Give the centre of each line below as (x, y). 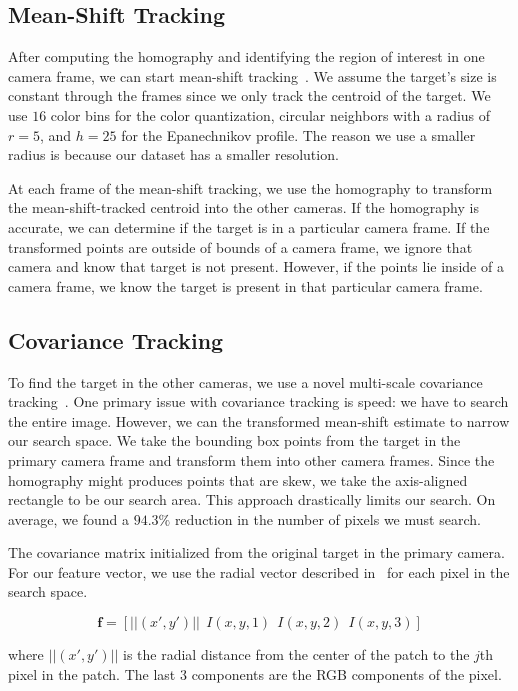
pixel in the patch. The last (92, 673)
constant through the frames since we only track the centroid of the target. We (249, 95)
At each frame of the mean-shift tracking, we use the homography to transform (250, 187)
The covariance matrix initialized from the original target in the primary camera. (256, 552)
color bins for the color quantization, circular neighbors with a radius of (270, 114)
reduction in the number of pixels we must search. (327, 518)
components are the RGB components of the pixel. (346, 673)
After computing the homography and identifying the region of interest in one (246, 56)
